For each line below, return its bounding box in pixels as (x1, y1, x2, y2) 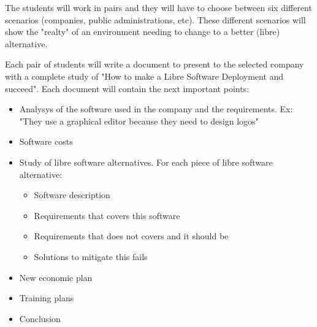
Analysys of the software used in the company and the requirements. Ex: (19, 102, 293, 115)
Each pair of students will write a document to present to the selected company (5, 58, 304, 71)
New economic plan (19, 271, 93, 283)
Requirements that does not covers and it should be (34, 229, 229, 242)
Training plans (19, 291, 74, 304)
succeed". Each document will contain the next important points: (5, 82, 250, 94)
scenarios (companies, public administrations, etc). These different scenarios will (5, 13, 306, 26)
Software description (34, 188, 110, 201)
